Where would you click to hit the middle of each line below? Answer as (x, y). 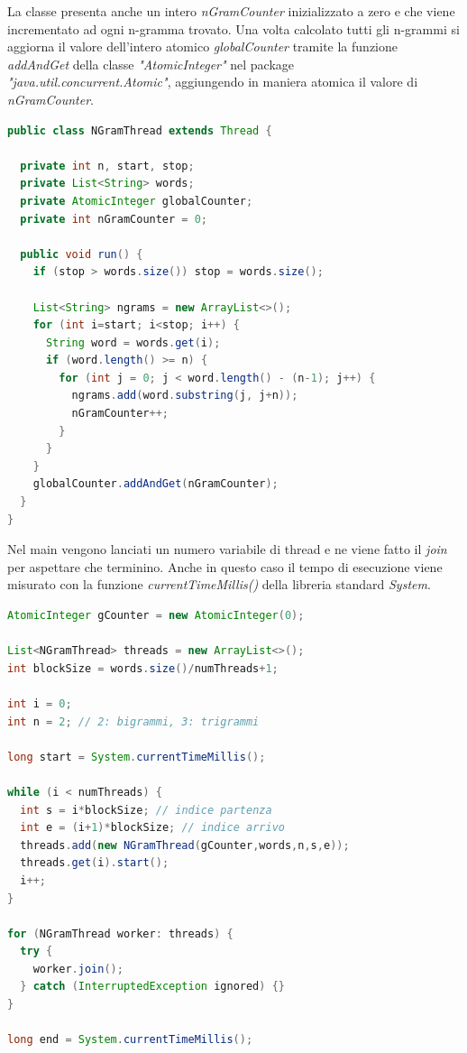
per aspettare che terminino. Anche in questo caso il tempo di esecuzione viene (225, 566)
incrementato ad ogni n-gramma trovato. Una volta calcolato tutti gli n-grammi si (233, 28)
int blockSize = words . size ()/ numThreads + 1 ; (143, 668)
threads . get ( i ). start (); (95, 863)
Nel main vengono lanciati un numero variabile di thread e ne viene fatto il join (227, 549)
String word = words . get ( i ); (133, 342)
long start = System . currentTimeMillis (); (137, 757)
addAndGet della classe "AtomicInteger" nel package (151, 64)
